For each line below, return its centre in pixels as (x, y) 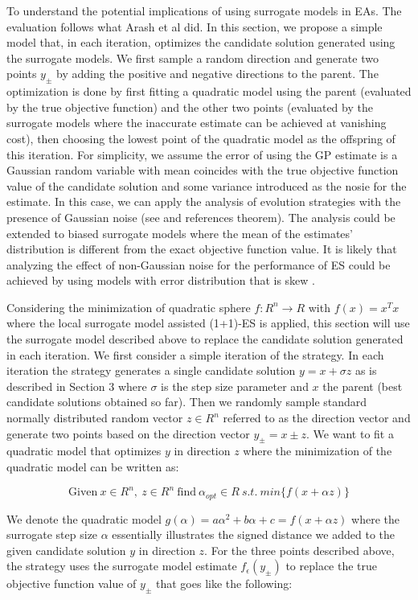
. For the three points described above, (299, 550)
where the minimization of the (318, 451)
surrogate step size (52, 534)
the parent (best (363, 386)
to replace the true (332, 566)
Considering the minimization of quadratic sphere (129, 307)
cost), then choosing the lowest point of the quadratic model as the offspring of (201, 138)
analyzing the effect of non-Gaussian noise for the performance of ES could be (199, 264)
